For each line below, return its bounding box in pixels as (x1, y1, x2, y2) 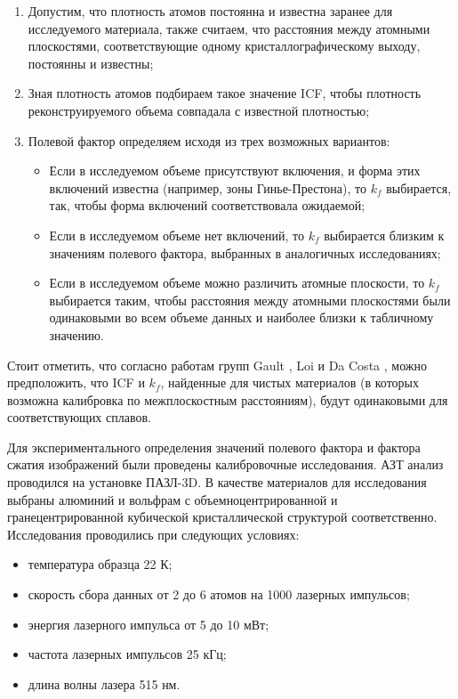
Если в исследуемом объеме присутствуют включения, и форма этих (49, 161, 421, 180)
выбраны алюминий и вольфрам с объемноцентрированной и (7, 490, 338, 508)
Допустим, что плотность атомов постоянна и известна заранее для (28, 2, 393, 20)
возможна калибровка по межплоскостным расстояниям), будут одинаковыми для (7, 390, 448, 409)
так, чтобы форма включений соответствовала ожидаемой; (49, 196, 366, 215)
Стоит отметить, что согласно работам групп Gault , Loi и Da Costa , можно (7, 355, 427, 374)
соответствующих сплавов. (7, 408, 151, 427)
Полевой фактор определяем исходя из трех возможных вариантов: (28, 131, 390, 150)
